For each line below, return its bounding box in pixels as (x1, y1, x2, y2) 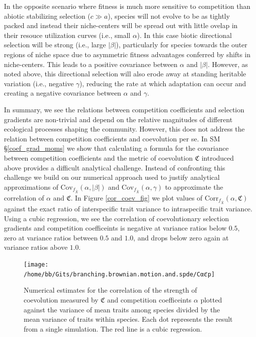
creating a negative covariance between (4, 88, 121, 98)
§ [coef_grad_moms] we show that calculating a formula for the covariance (4, 143, 229, 153)
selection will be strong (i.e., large (4, 39, 106, 50)
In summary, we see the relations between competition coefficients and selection (4, 104, 245, 114)
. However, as (208, 59, 248, 69)
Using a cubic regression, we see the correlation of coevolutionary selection (4, 213, 229, 223)
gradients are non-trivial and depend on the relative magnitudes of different (4, 114, 233, 124)
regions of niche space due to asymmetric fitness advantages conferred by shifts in (4, 49, 251, 59)
